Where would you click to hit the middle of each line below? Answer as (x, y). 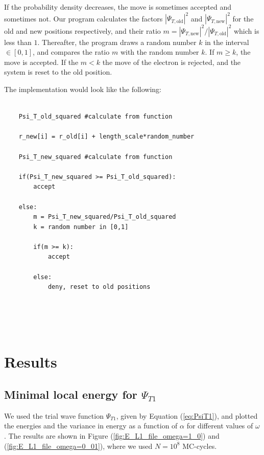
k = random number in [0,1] (81, 227)
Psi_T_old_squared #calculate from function (95, 117)
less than (18, 42)
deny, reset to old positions (99, 287)
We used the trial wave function (54, 415)
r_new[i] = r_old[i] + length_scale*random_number (106, 137)
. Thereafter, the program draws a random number (117, 42)
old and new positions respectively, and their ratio (82, 30)
